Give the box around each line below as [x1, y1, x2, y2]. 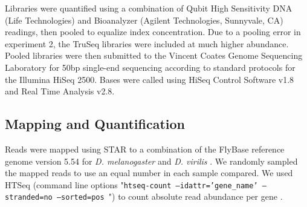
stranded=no [5, 193, 53, 202]
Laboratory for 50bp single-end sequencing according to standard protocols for [5, 61, 296, 73]
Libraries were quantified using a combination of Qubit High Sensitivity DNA [5, 2, 292, 14]
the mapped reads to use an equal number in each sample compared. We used [5, 166, 293, 179]
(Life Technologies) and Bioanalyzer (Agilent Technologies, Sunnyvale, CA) [5, 13, 283, 26]
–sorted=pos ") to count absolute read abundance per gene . [56, 190, 283, 203]
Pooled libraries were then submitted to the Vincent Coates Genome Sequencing [5, 49, 303, 62]
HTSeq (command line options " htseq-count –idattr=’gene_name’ [5, 178, 258, 191]
